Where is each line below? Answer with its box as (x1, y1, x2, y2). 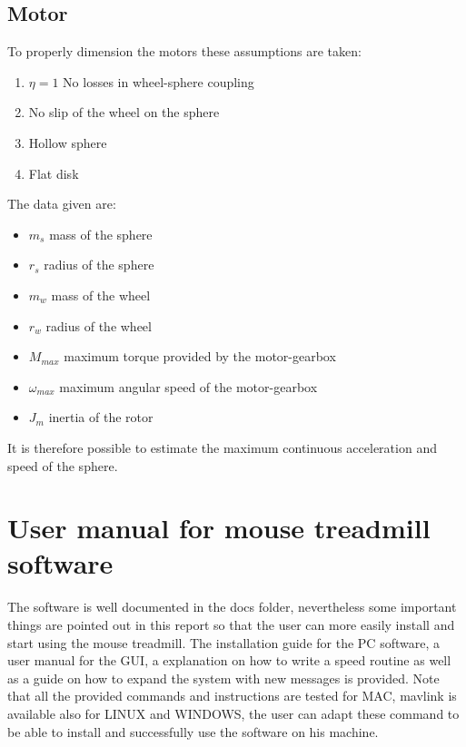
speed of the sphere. (7, 456, 118, 475)
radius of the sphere (44, 255, 154, 274)
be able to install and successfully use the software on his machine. (7, 722, 379, 741)
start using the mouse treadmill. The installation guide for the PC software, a (7, 633, 440, 652)
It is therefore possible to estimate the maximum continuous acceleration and (7, 437, 437, 457)
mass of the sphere (49, 224, 153, 243)
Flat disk (28, 163, 79, 182)
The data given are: (7, 194, 116, 213)
